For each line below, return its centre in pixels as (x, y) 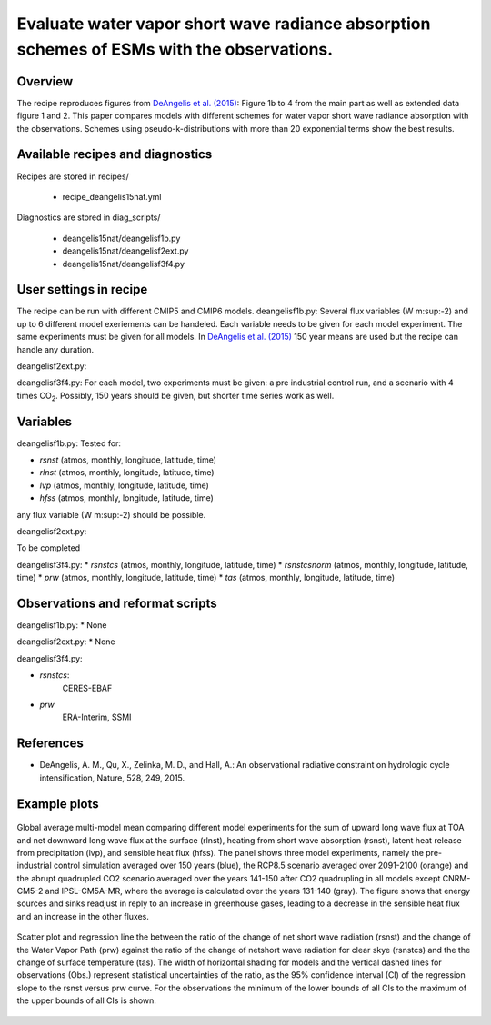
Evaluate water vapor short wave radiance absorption (224, 24)
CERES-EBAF (87, 688)
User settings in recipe (82, 289)
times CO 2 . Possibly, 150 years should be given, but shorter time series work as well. (175, 397)
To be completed (49, 548)
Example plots (58, 804)
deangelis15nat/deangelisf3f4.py (124, 264)
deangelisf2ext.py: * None (66, 642)
